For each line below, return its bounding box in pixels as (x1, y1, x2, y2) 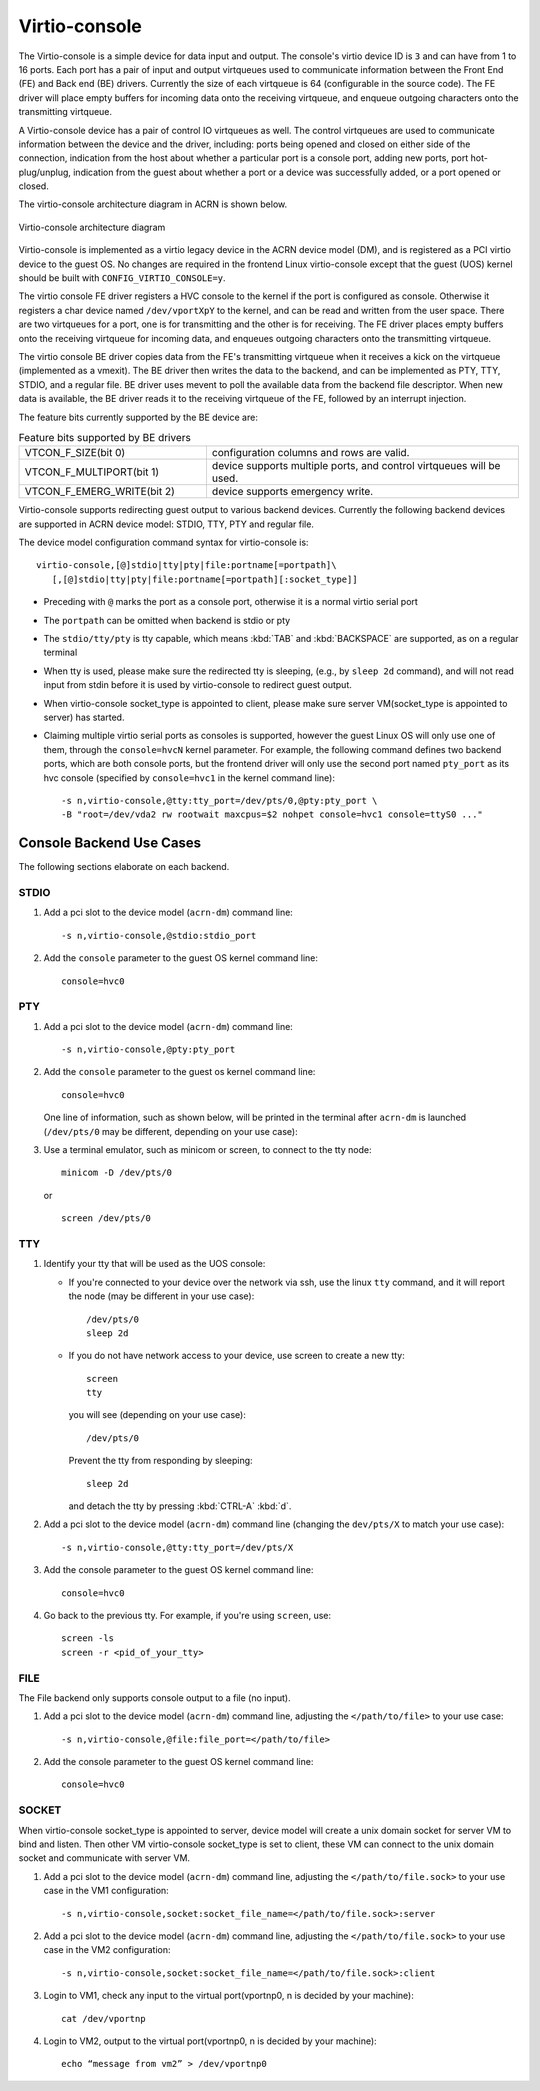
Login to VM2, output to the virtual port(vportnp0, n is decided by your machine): (43, 2035, 377, 2047)
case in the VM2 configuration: (43, 1944, 171, 1956)
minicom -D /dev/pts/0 (61, 1167, 173, 1179)
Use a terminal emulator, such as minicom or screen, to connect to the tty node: (43, 1144, 372, 1156)
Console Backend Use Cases (18, 835, 202, 852)
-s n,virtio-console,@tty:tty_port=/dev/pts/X (61, 1541, 294, 1553)
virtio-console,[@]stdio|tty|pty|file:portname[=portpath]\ (36, 560, 337, 571)
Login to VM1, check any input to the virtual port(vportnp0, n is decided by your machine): (43, 1990, 415, 2002)
